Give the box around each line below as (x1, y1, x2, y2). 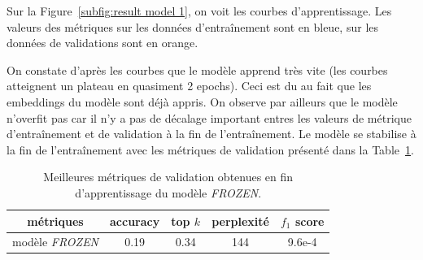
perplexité (211, 212, 269, 229)
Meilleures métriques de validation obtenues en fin (43, 168, 294, 185)
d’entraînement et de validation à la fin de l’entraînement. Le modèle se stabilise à (7, 125, 416, 142)
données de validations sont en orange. (7, 34, 198, 51)
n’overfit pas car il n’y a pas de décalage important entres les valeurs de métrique (7, 109, 412, 126)
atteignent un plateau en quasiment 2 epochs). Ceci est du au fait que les (7, 77, 372, 94)
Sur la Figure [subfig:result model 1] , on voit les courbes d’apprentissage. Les (7, 2, 392, 19)
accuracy (110, 212, 160, 229)
